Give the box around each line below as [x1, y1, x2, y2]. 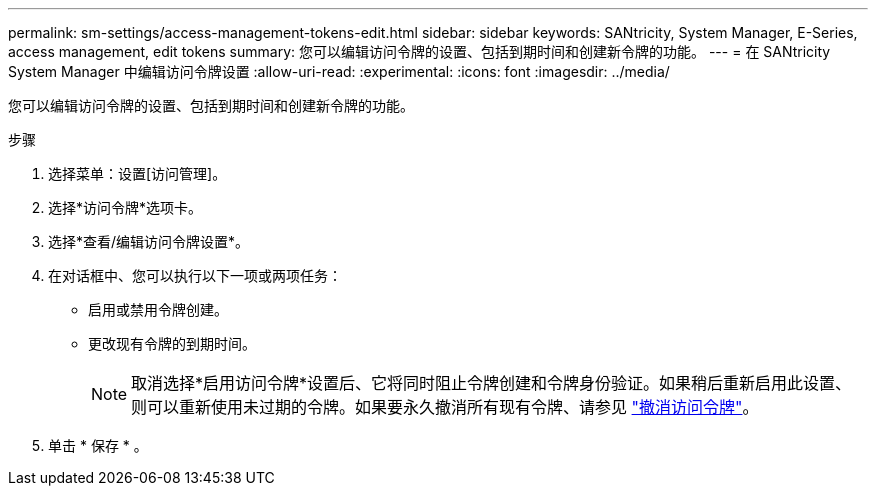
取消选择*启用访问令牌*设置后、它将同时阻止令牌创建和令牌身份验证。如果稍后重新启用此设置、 [131, 373, 852, 393]
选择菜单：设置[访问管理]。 [48, 165, 227, 182]
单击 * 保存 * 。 [48, 437, 148, 454]
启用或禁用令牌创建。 [88, 301, 228, 318]
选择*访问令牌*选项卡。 [48, 199, 203, 216]
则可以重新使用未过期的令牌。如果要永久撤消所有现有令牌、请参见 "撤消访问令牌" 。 [131, 397, 759, 417]
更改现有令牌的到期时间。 [88, 335, 256, 352]
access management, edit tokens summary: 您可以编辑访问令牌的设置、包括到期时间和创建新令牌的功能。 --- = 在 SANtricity [8, 43, 831, 60]
